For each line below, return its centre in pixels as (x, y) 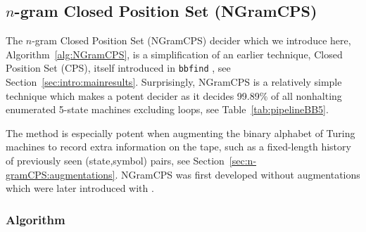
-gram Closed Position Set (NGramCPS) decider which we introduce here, (191, 40)
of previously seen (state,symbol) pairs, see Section (115, 161)
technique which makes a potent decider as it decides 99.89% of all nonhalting (174, 95)
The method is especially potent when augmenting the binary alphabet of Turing (181, 133)
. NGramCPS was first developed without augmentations (238, 174)
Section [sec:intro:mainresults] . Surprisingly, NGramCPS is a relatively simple (174, 82)
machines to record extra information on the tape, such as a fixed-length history (178, 147)
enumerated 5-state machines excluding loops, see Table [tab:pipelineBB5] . (167, 109)
